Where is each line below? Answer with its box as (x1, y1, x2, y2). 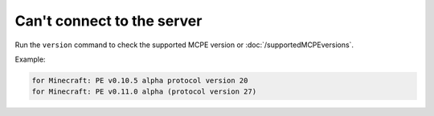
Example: (14, 54, 46, 64)
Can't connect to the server (14, 12, 203, 30)
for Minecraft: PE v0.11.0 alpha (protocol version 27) (31, 87, 257, 96)
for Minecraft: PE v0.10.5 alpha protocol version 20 (31, 76, 248, 85)
